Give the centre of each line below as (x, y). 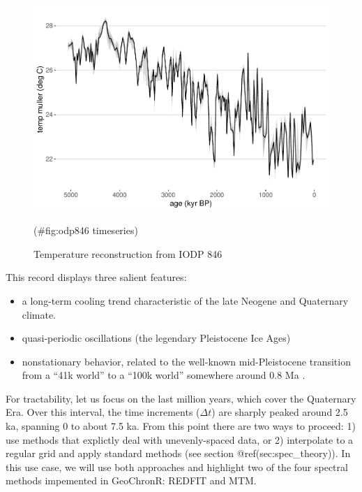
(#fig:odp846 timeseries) (86, 230)
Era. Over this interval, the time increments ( (103, 412)
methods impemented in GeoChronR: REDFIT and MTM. (131, 480)
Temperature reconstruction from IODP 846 (128, 253)
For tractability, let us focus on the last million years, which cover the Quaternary (181, 398)
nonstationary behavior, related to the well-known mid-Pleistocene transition (186, 361)
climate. (39, 314)
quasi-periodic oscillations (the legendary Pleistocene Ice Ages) (156, 338)
